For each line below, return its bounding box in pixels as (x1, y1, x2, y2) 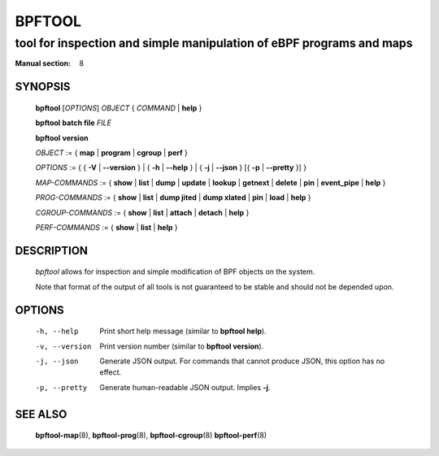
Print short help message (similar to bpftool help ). (99, 326, 267, 337)
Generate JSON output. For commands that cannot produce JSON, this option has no (99, 356, 385, 366)
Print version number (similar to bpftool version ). (99, 341, 264, 351)
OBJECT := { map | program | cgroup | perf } (35, 147, 189, 158)
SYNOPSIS (15, 80, 71, 93)
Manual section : (15, 59, 72, 68)
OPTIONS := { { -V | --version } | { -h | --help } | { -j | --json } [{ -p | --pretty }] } (35, 163, 307, 172)
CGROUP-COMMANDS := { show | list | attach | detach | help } (35, 207, 250, 217)
